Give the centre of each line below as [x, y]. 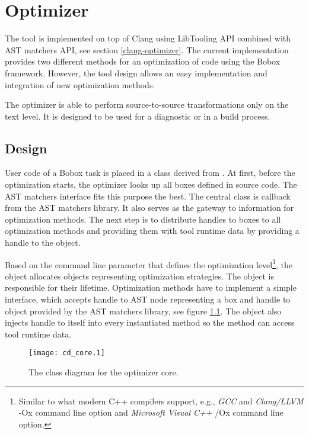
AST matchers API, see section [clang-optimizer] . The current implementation [147, 49]
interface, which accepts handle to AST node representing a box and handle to [148, 299]
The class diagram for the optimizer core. [103, 372]
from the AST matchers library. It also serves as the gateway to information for [149, 208]
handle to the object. [43, 242]
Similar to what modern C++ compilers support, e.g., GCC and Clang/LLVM [161, 401]
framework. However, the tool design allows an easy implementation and [136, 73]
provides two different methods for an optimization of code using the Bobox [143, 61]
